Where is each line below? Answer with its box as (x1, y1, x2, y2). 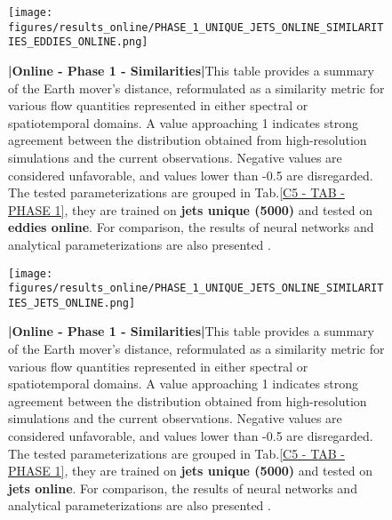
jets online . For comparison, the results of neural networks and (8, 478, 357, 497)
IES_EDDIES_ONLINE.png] (8, 36, 148, 49)
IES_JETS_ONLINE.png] (8, 296, 136, 309)
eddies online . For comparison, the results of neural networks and (8, 218, 374, 236)
